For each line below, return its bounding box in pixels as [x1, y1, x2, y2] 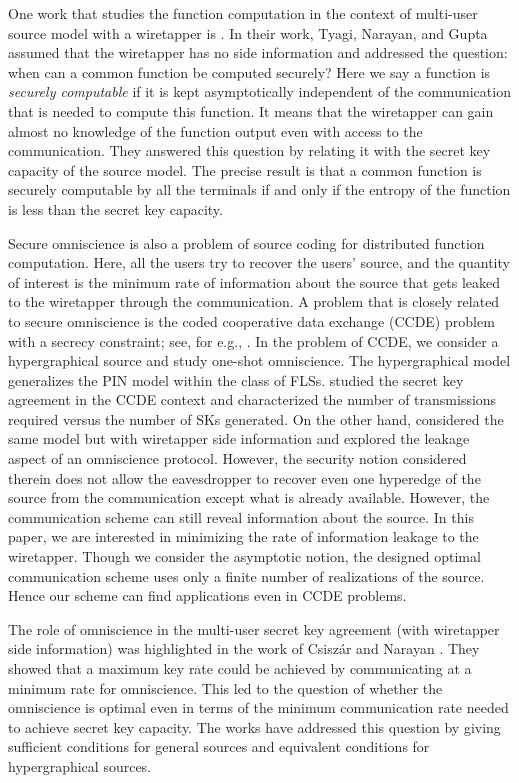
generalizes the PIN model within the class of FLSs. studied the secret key [8, 369, 464, 390]
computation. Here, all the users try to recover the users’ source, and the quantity [8, 252, 510, 273]
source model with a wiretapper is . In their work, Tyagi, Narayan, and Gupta [8, 22, 488, 43]
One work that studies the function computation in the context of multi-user [8, 3, 478, 23]
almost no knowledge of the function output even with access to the [8, 120, 423, 141]
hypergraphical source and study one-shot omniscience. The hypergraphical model [8, 350, 511, 371]
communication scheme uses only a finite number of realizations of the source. [8, 565, 485, 586]
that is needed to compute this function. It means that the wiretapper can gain [8, 100, 494, 121]
